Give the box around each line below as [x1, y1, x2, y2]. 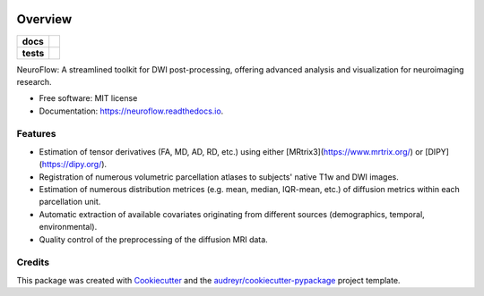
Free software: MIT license [39, 93, 138, 104]
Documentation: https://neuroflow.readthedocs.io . [39, 106, 224, 116]
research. [16, 76, 53, 87]
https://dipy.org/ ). [41, 159, 108, 170]
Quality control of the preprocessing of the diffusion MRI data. [39, 233, 268, 245]
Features [16, 128, 56, 140]
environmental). [39, 222, 98, 233]
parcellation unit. [39, 197, 101, 207]
